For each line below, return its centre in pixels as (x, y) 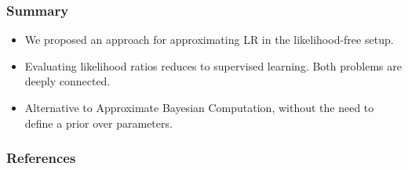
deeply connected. (67, 81)
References (41, 158)
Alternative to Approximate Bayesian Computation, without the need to (199, 107)
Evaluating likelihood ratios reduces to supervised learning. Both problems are (213, 65)
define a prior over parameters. (98, 123)
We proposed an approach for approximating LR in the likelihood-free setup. (209, 40)
